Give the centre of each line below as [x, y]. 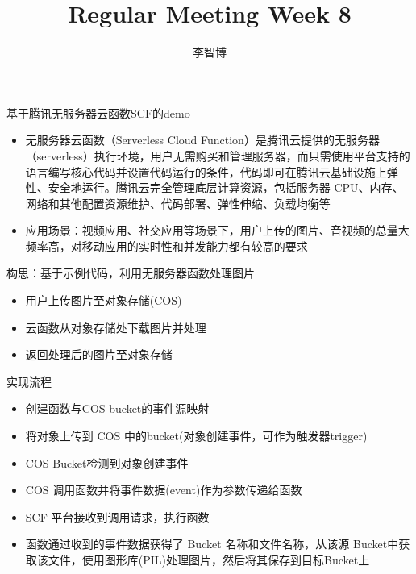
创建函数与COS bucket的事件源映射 [117, 408]
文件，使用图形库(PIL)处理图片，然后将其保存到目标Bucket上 [209, 559]
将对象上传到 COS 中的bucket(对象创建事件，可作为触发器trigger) [196, 436]
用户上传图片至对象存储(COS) [104, 300]
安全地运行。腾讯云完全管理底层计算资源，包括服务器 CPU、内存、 [226, 187]
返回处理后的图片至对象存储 [99, 354]
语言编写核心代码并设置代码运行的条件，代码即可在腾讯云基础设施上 [206, 171]
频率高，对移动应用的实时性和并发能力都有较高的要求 [166, 245]
